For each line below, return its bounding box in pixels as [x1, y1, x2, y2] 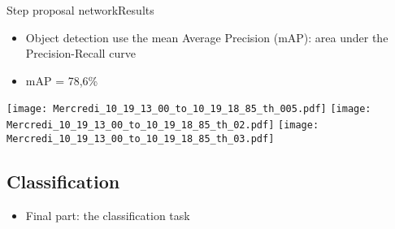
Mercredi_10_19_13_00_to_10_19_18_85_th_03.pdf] [7, 132, 275, 145]
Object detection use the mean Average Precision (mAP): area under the [25, 28, 388, 45]
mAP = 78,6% [25, 71, 98, 89]
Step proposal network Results [7, 2, 154, 18]
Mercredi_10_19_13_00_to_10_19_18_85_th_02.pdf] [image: [7, 119, 319, 132]
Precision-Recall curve [25, 45, 136, 62]
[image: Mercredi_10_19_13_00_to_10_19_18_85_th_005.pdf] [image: [7, 103, 371, 115]
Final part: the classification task [25, 206, 190, 223]
